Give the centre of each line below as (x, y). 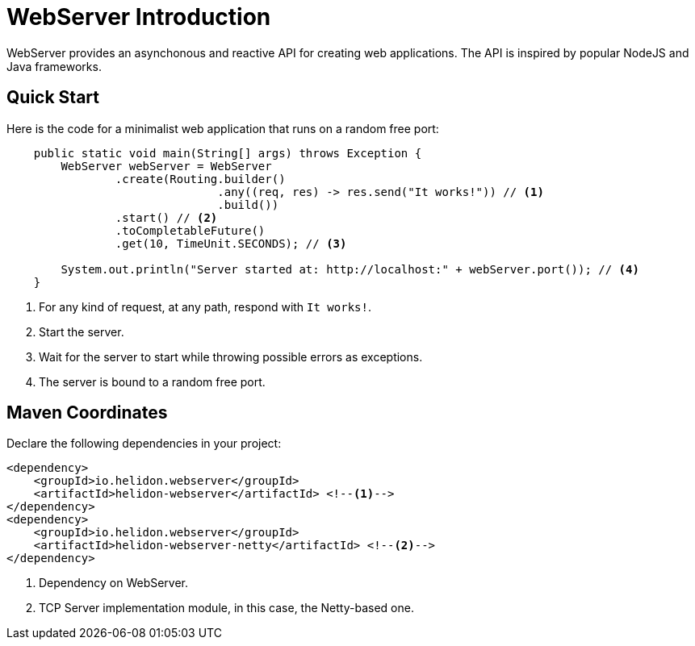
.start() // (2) (166, 217)
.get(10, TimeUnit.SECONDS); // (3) (231, 243)
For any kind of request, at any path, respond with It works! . (205, 306)
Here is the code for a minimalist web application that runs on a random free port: (223, 128)
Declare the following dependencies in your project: (144, 444)
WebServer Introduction (139, 17)
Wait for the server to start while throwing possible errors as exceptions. (231, 356)
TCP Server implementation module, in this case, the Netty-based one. (226, 608)
